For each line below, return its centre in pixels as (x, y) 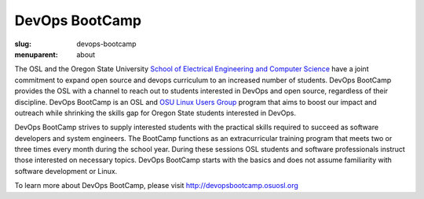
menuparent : (36, 54)
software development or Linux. (66, 171)
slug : (23, 44)
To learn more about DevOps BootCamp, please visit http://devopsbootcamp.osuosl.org (156, 186)
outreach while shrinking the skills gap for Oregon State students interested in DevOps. (155, 113)
